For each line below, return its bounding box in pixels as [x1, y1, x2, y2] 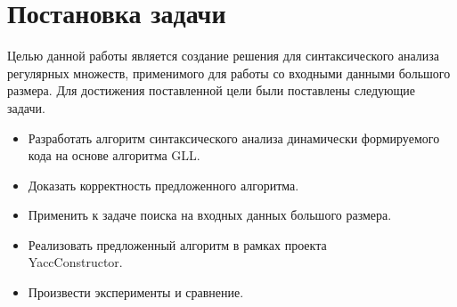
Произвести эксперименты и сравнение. [28, 283, 244, 302]
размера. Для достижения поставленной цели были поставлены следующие [7, 81, 415, 100]
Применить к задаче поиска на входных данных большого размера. [28, 206, 392, 224]
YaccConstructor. [28, 253, 123, 271]
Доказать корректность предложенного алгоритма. [28, 175, 299, 194]
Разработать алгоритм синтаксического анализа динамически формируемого [28, 128, 440, 147]
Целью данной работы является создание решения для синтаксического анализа [7, 46, 440, 65]
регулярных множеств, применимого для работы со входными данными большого [7, 63, 451, 82]
